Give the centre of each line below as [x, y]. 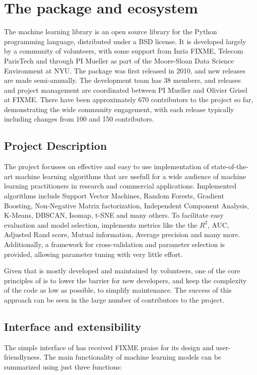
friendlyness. [23, 357]
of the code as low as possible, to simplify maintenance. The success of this [118, 290]
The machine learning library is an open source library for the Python [111, 31]
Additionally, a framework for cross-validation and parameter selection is [115, 244]
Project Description [56, 146]
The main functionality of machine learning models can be [132, 357]
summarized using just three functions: [63, 366]
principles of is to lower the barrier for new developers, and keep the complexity [125, 280]
